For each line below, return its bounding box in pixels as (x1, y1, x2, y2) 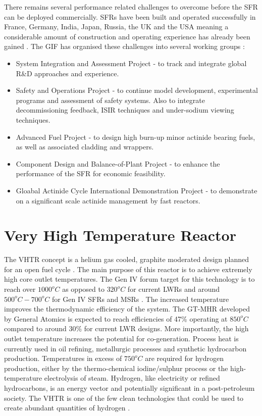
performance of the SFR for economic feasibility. (16, 168, 166, 179)
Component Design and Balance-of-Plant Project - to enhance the (16, 158, 220, 169)
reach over (4, 284, 36, 294)
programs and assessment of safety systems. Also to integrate (16, 94, 205, 105)
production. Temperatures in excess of (4, 353, 122, 363)
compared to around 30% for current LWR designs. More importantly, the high (4, 323, 249, 334)
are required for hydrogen (145, 353, 224, 363)
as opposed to (62, 284, 104, 294)
